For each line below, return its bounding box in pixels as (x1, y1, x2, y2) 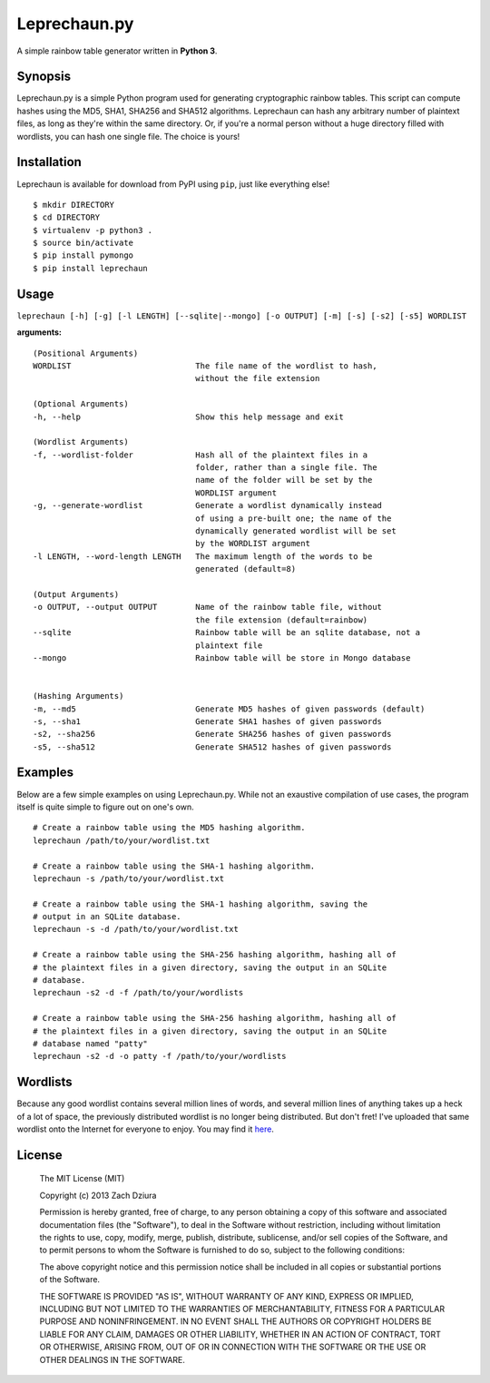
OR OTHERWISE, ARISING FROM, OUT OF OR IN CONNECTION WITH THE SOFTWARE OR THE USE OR (39, 1341, 426, 1352)
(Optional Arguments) (33, 399, 129, 409)
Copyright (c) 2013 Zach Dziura (39, 1190, 157, 1201)
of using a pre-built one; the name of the (195, 513, 392, 524)
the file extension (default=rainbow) (195, 614, 368, 625)
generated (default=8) (195, 564, 297, 574)
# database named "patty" (33, 1039, 149, 1048)
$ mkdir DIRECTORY (33, 200, 115, 210)
